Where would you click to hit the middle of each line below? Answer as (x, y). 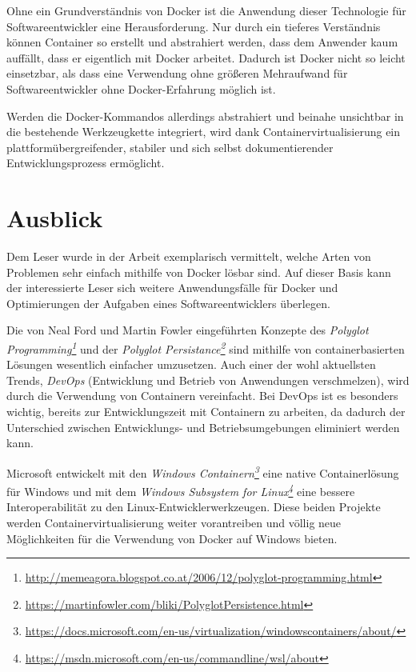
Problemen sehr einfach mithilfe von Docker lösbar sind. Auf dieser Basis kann (199, 272)
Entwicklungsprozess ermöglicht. (86, 163)
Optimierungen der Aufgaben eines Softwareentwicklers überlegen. (168, 303)
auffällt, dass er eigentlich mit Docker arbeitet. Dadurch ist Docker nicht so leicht (206, 57)
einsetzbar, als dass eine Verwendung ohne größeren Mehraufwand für (177, 73)
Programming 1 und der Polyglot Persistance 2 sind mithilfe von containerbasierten (206, 348)
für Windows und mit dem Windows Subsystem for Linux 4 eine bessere (181, 490)
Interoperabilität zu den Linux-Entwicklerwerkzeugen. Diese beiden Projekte (194, 507)
